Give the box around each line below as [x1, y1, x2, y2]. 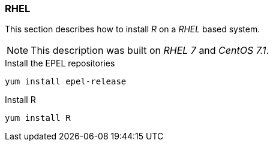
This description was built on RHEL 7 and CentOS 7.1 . [31, 44, 269, 57]
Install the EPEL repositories [5, 58, 115, 69]
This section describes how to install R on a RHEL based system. [5, 24, 260, 35]
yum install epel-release [5, 77, 127, 87]
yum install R [5, 113, 71, 123]
